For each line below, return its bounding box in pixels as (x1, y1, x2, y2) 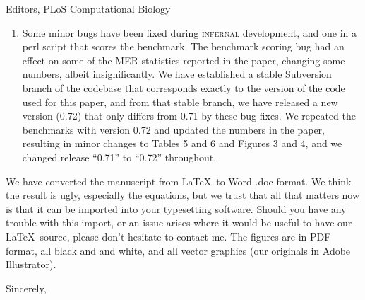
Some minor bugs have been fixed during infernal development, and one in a (22, 25, 357, 40)
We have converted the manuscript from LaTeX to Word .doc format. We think (6, 173, 352, 188)
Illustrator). (6, 257, 56, 272)
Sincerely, (6, 280, 47, 295)
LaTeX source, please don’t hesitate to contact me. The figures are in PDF (6, 229, 331, 243)
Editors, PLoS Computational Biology (6, 1, 171, 16)
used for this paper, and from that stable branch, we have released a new (22, 94, 338, 109)
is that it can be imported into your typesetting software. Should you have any (6, 201, 347, 216)
